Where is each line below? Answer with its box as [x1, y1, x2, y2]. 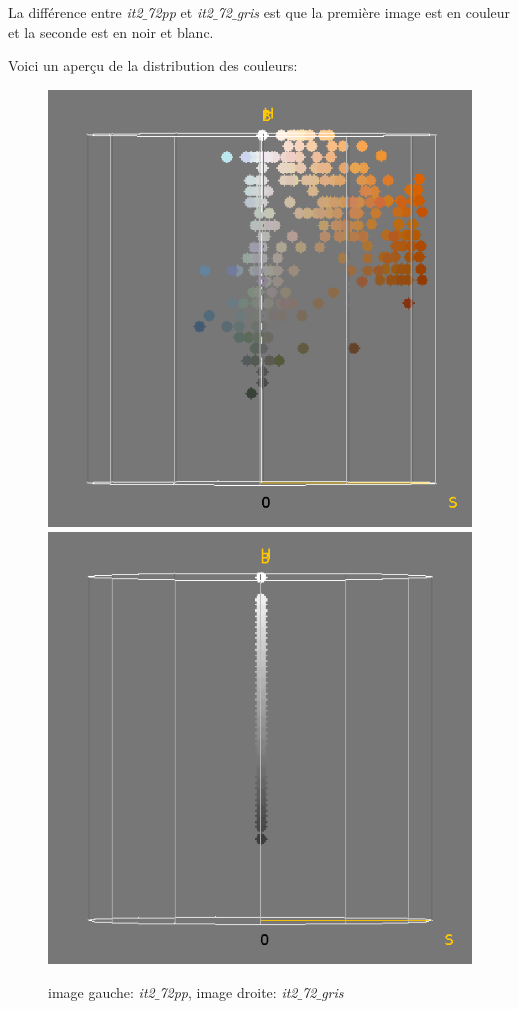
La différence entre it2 [8, 2, 143, 22]
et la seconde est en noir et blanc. [8, 21, 214, 42]
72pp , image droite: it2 [159, 981, 298, 1002]
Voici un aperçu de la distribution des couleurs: [8, 55, 298, 76]
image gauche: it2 [48, 981, 155, 1002]
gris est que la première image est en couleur [236, 2, 511, 22]
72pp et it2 [147, 2, 213, 22]
